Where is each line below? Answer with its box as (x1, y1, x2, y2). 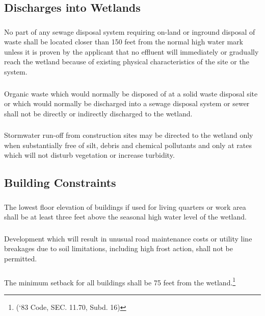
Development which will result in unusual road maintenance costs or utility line (4, 233, 252, 244)
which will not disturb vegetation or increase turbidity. (4, 150, 175, 160)
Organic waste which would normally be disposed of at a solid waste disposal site (4, 88, 258, 99)
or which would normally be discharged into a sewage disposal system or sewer (4, 98, 250, 109)
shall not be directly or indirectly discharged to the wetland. (4, 108, 193, 118)
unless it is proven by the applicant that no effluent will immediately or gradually (4, 46, 259, 57)
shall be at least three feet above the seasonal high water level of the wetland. (4, 211, 247, 222)
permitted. (4, 253, 37, 264)
